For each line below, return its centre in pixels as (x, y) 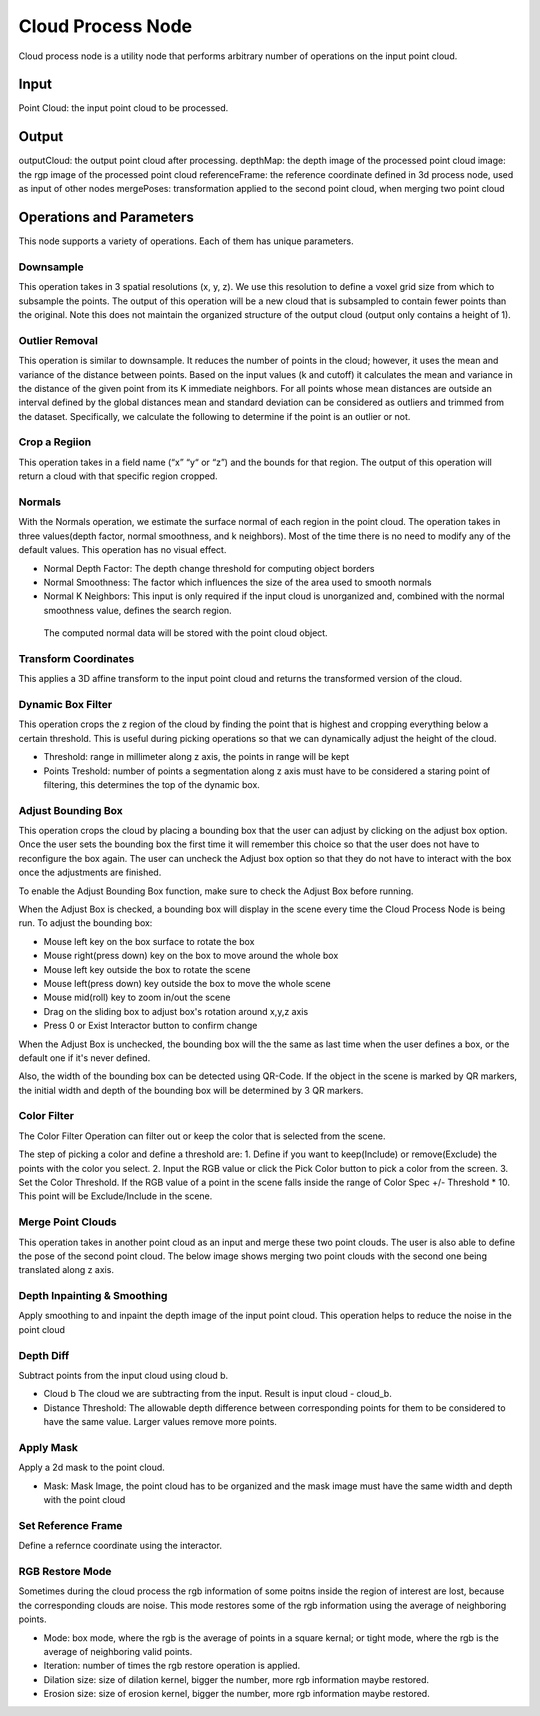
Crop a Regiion (55, 442)
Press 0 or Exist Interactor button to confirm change (150, 1026)
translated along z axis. (66, 1270)
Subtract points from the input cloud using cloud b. (123, 1375)
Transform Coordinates (76, 658)
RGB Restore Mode (65, 1571)
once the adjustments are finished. (90, 872)
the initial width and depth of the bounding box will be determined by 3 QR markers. (191, 1090)
